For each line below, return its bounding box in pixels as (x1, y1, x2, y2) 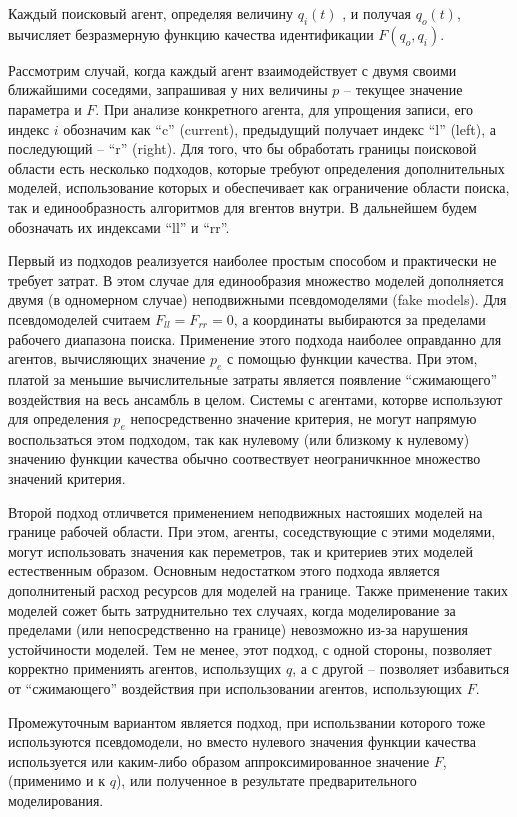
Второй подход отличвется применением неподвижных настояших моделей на (8, 501, 483, 522)
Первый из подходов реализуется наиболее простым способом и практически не (8, 250, 497, 271)
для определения (8, 408, 109, 429)
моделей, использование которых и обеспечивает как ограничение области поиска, (8, 177, 510, 198)
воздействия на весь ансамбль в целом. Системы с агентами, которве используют (8, 388, 503, 409)
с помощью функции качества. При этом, (227, 348, 478, 369)
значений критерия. (8, 468, 126, 489)
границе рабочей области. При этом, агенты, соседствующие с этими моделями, (8, 521, 496, 542)
